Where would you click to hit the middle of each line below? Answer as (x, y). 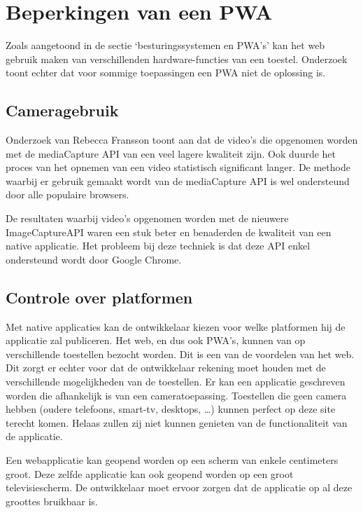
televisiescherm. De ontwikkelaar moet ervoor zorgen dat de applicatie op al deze (179, 487)
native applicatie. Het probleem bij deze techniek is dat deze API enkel (158, 246)
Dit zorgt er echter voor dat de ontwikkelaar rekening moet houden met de (166, 368)
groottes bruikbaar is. (52, 501)
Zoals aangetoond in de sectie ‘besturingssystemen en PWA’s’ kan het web (165, 45)
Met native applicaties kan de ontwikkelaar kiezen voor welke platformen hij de (176, 326)
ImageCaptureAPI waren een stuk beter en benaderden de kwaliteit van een (169, 232)
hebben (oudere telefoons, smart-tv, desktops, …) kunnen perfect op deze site (171, 409)
